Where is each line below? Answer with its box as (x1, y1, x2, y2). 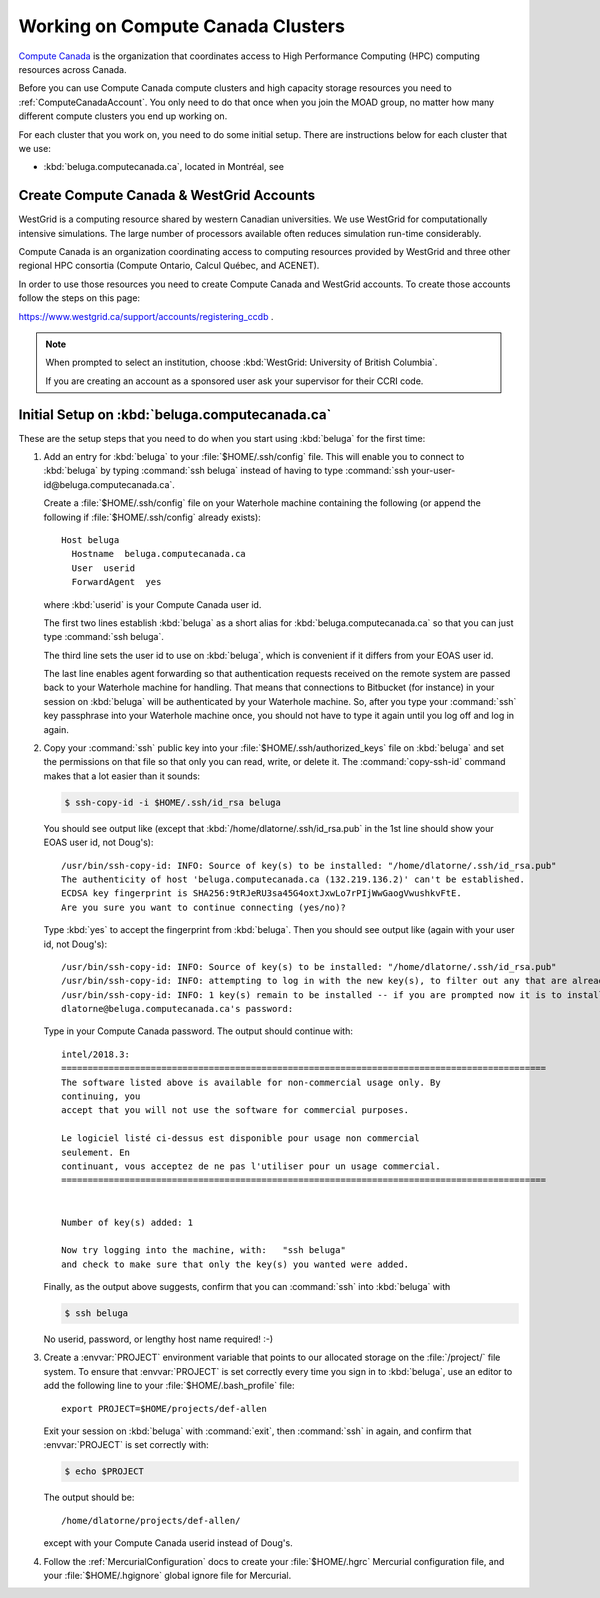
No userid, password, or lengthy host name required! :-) (43, 1333, 274, 1345)
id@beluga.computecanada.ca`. (43, 478, 175, 490)
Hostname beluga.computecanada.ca (71, 548, 247, 560)
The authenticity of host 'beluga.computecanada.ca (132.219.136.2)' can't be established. (61, 873, 525, 885)
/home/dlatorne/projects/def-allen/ (61, 1515, 241, 1526)
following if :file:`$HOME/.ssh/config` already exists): (43, 511, 262, 523)
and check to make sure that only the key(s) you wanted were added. (61, 1258, 410, 1270)
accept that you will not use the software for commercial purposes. (61, 1105, 410, 1116)
